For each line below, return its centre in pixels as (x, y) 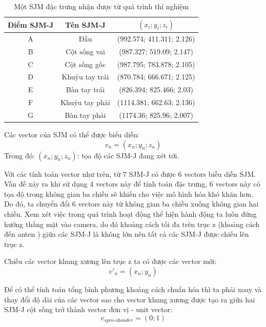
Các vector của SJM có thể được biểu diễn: (72, 134)
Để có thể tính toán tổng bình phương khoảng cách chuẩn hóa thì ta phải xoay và (133, 289)
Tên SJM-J (85, 24)
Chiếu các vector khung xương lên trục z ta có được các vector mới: (110, 261)
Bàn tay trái (85, 89)
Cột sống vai (85, 51)
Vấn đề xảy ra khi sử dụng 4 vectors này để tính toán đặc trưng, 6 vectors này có (132, 184)
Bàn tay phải (85, 115)
